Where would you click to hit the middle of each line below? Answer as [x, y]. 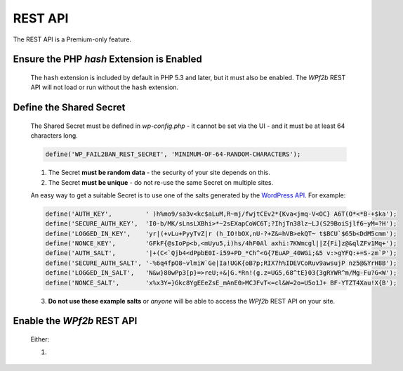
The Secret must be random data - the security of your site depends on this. [159, 173]
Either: [40, 339]
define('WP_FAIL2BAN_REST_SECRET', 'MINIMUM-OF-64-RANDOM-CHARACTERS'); [173, 154]
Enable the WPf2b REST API [75, 321]
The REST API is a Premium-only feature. [72, 39]
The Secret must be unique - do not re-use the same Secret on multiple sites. [161, 182]
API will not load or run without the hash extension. [105, 87]
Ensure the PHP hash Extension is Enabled [108, 59]
